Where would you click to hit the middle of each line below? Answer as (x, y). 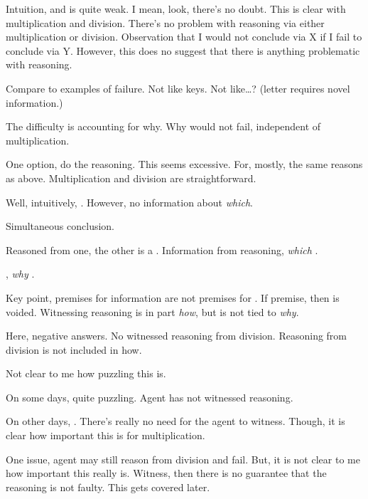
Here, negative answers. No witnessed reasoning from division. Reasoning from (177, 336)
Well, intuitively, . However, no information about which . (129, 202)
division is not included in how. (74, 349)
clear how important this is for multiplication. (105, 435)
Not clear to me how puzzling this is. (86, 373)
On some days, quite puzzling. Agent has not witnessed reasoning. (150, 397)
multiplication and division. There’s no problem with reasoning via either (165, 22)
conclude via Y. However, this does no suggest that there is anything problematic (183, 50)
